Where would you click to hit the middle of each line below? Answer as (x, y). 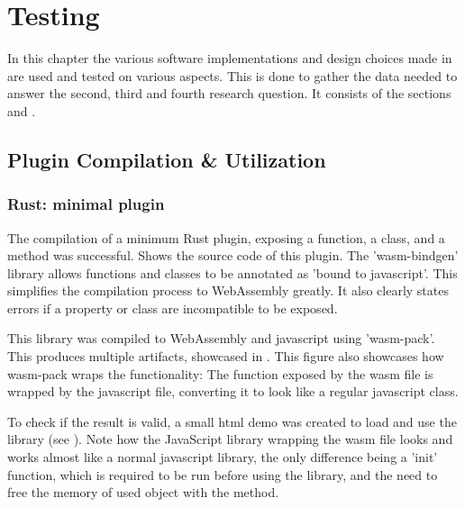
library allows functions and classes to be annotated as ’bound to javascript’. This (232, 272)
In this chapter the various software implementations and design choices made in (230, 58)
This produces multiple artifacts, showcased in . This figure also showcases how (226, 356)
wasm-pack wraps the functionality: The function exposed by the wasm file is (220, 373)
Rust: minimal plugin (86, 204)
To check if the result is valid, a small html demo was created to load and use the (232, 421)
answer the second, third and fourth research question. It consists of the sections (229, 93)
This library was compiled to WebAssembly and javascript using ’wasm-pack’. (221, 338)
